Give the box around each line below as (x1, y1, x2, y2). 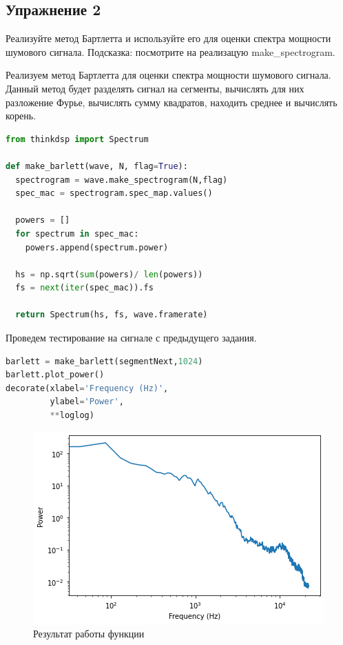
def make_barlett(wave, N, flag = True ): (6, 161, 188, 171)
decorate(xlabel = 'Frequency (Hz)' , (6, 383, 169, 393)
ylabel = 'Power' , (50, 397, 124, 407)
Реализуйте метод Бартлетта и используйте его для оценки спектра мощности (6, 31, 331, 46)
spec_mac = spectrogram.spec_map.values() (15, 188, 213, 199)
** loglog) (50, 410, 94, 421)
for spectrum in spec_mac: (15, 228, 139, 239)
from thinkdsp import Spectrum (6, 134, 149, 144)
